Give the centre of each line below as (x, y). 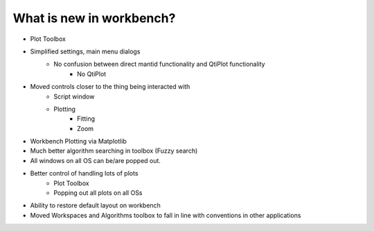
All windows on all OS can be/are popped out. (95, 160)
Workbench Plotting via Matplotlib (79, 142)
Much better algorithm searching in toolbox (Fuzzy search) (114, 151)
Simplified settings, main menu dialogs (85, 51)
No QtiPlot (92, 74)
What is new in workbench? (94, 18)
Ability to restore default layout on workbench (95, 205)
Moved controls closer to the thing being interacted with (110, 87)
